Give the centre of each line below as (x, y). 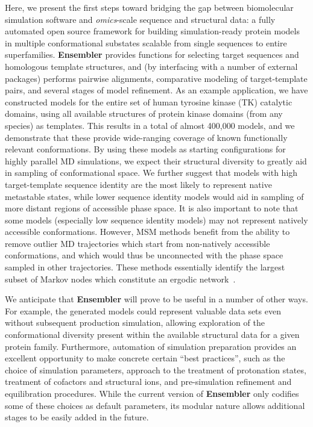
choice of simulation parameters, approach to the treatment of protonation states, (156, 369)
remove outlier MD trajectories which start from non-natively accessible (138, 243)
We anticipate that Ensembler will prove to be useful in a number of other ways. (156, 299)
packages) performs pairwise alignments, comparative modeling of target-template (156, 78)
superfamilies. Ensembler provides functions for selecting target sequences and (152, 55)
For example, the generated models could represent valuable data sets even (143, 310)
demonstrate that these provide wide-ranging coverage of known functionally (146, 137)
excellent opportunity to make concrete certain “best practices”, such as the (145, 358)
